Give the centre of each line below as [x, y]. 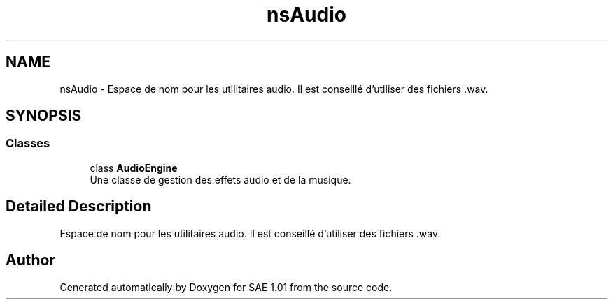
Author [30, 260]
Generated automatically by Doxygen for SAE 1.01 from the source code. [226, 287]
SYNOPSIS [44, 116]
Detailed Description [79, 207]
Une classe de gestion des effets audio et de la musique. [220, 179]
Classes [28, 143]
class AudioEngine [134, 168]
